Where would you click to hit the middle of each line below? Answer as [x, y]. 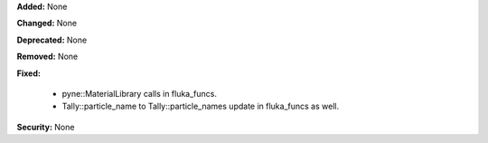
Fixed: [28, 73]
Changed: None [47, 24]
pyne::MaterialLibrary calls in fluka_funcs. [139, 93]
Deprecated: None [52, 40]
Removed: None [47, 57]
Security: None [46, 127]
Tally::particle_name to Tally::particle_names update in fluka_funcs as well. [200, 106]
